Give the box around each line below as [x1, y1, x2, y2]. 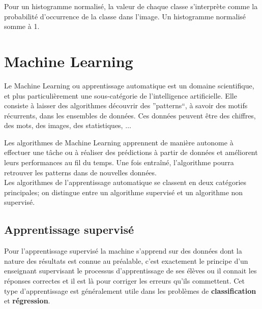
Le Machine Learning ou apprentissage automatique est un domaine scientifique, [4, 80, 254, 90]
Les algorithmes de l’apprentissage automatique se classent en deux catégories [4, 177, 247, 188]
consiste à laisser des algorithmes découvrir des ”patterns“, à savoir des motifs [4, 100, 248, 111]
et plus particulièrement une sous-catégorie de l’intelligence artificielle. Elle [4, 90, 237, 101]
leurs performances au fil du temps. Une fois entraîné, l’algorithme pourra [4, 157, 234, 168]
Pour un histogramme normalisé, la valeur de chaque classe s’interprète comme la [4, 1, 258, 11]
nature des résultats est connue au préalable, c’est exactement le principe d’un [4, 255, 248, 266]
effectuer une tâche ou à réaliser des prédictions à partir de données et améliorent [4, 147, 258, 158]
